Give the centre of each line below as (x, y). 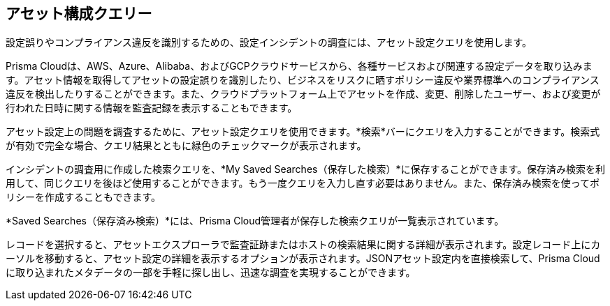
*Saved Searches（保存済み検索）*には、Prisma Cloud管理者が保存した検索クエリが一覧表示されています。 (255, 221)
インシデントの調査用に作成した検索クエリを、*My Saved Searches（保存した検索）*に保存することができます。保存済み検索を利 (306, 169)
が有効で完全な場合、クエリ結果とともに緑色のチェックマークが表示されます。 (186, 146)
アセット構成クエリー (79, 14)
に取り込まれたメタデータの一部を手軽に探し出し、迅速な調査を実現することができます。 (211, 273)
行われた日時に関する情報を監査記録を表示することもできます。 (152, 108)
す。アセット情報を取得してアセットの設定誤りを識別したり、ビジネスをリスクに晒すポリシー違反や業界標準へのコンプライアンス (303, 80)
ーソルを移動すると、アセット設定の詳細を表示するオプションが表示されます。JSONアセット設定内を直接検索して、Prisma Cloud (303, 259)
